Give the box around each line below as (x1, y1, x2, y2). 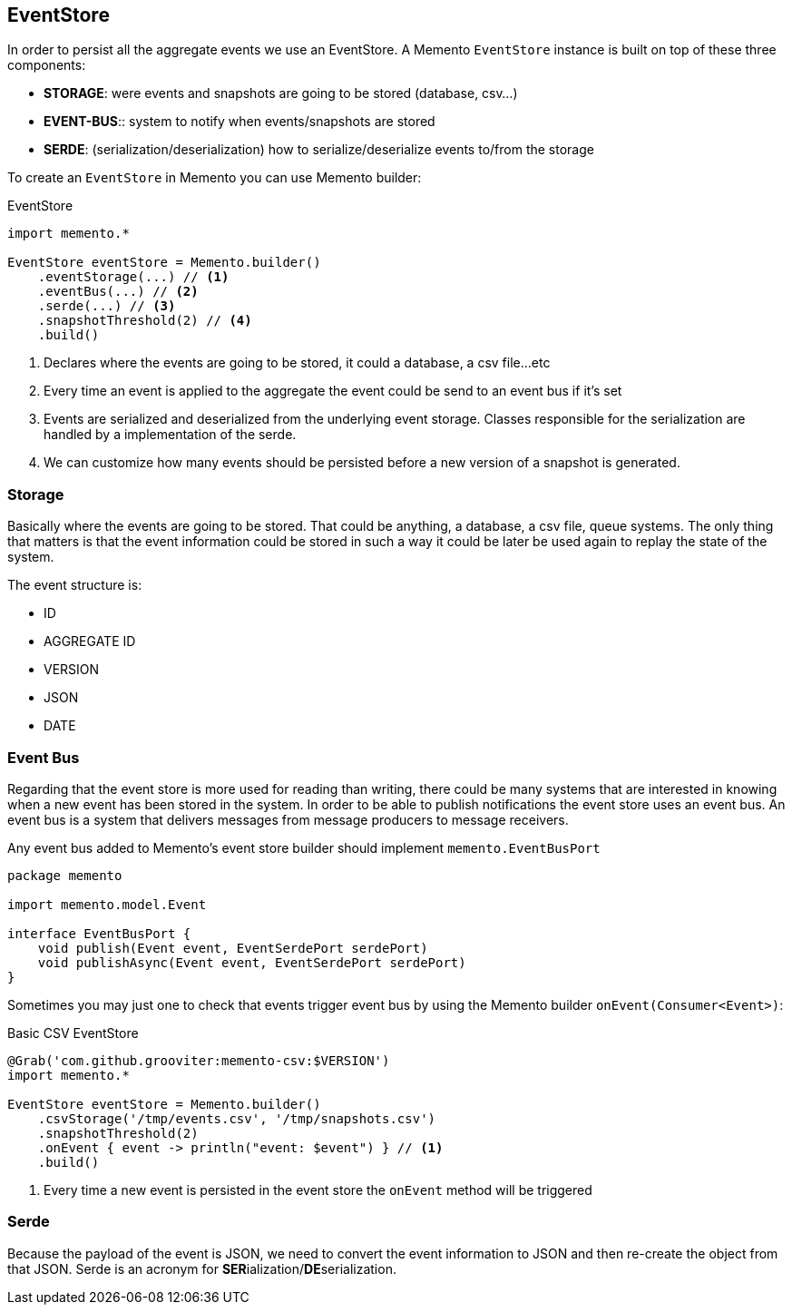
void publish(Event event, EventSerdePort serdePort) (37, 940, 428, 955)
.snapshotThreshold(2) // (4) (37, 313, 252, 328)
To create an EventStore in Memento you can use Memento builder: (7, 170, 422, 186)
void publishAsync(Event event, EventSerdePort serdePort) (37, 955, 466, 970)
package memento (7, 867, 122, 883)
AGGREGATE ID (44, 633, 136, 650)
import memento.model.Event (7, 896, 207, 912)
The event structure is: (7, 577, 142, 593)
